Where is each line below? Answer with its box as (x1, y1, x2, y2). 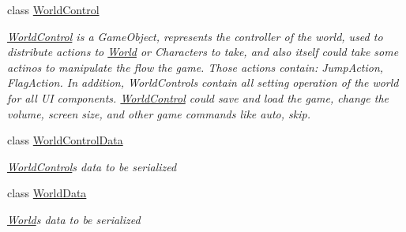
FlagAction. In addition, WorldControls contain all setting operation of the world (7, 74, 399, 91)
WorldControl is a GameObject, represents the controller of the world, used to (7, 28, 383, 44)
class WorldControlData (7, 132, 123, 148)
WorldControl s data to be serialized (7, 158, 177, 174)
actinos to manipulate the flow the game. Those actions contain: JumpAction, (7, 58, 384, 75)
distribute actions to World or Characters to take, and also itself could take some (7, 43, 399, 60)
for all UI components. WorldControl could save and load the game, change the (7, 89, 389, 106)
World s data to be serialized (7, 211, 141, 227)
